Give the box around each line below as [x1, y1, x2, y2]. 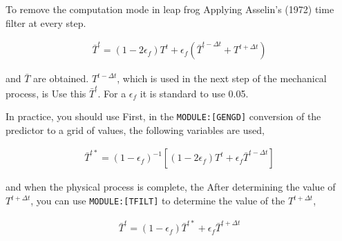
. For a [97, 86, 126, 100]
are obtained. [33, 71, 89, 86]
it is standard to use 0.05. [140, 86, 249, 100]
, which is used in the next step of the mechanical [117, 71, 327, 86]
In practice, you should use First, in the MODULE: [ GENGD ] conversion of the [6, 109, 321, 124]
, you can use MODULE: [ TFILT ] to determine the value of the [30, 193, 285, 207]
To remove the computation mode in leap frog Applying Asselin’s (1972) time [6, 2, 334, 16]
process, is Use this [6, 86, 86, 100]
